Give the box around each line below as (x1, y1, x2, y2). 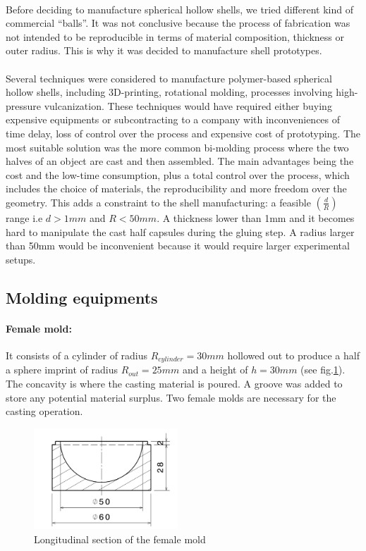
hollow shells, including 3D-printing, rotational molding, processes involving (6, 85, 333, 99)
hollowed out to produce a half (227, 347, 360, 362)
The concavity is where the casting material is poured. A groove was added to (6, 376, 343, 390)
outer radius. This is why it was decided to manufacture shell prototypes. (6, 43, 322, 58)
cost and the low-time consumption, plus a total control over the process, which (6, 167, 350, 182)
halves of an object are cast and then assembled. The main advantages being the (6, 154, 354, 168)
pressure (6, 98, 42, 113)
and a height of (182, 362, 248, 377)
